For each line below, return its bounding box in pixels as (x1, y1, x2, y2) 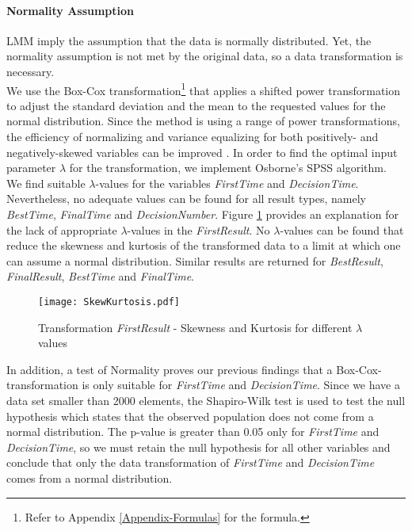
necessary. (6, 63, 55, 79)
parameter (6, 159, 56, 176)
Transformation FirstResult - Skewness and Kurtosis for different (38, 319, 353, 335)
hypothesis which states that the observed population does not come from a (6, 407, 374, 424)
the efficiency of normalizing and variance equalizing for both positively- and (6, 128, 379, 145)
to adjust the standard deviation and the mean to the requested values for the (6, 97, 386, 113)
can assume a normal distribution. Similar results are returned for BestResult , (6, 252, 383, 269)
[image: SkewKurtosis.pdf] (38, 296, 180, 308)
